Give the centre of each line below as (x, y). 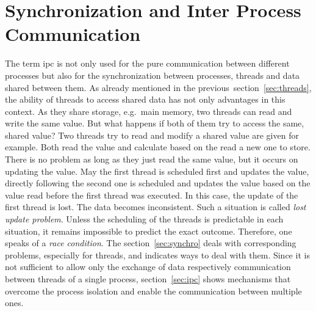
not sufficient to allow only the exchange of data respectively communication (148, 267)
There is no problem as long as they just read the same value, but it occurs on (152, 159)
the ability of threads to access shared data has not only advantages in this (145, 99)
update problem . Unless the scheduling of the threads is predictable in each (144, 219)
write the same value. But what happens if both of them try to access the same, (155, 123)
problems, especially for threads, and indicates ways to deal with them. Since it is (157, 254)
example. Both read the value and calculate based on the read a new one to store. (158, 147)
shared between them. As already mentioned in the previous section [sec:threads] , (158, 87)
